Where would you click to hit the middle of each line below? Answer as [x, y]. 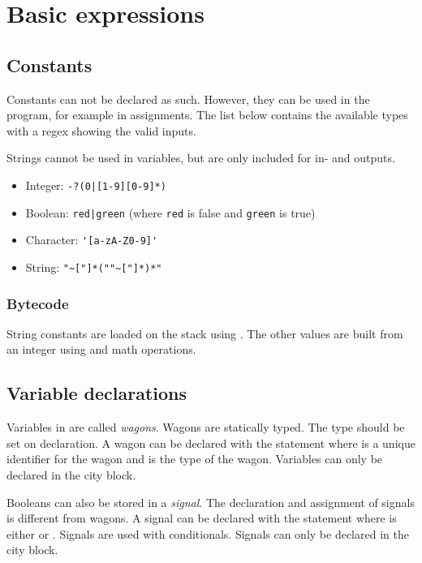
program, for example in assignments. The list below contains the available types [207, 115]
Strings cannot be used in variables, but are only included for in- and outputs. [201, 158]
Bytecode [38, 303]
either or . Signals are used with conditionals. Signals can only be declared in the [208, 533]
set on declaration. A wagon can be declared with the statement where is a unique [211, 443]
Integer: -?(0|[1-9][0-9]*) [96, 185]
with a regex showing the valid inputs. [101, 130]
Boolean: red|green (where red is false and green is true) [170, 212]
